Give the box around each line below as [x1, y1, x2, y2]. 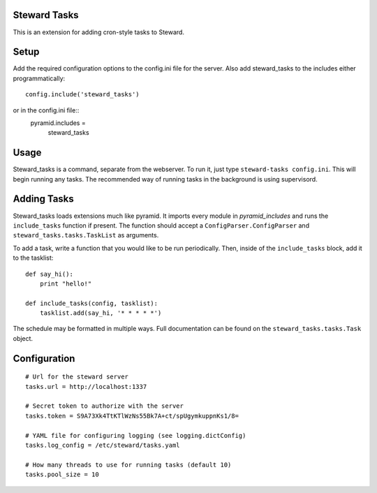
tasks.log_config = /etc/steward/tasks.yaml [25, 441, 181, 450]
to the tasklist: [13, 253, 54, 262]
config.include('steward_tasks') [25, 91, 140, 98]
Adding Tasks [13, 193, 75, 205]
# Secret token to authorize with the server [25, 402, 184, 410]
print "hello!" [39, 279, 92, 288]
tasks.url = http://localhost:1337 [25, 383, 147, 390]
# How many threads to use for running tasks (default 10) [25, 461, 232, 469]
